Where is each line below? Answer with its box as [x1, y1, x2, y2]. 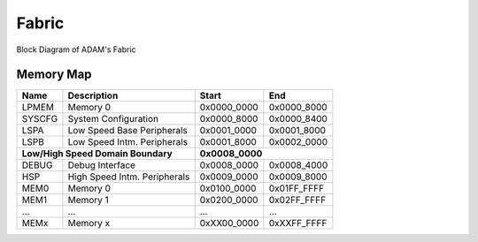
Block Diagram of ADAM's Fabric [16, 44, 136, 55]
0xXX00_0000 [199, 217, 259, 230]
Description [67, 89, 119, 102]
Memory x [67, 217, 111, 230]
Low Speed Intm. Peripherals [67, 136, 189, 148]
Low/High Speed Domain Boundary [21, 147, 173, 160]
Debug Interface [67, 159, 136, 171]
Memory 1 [67, 194, 110, 207]
